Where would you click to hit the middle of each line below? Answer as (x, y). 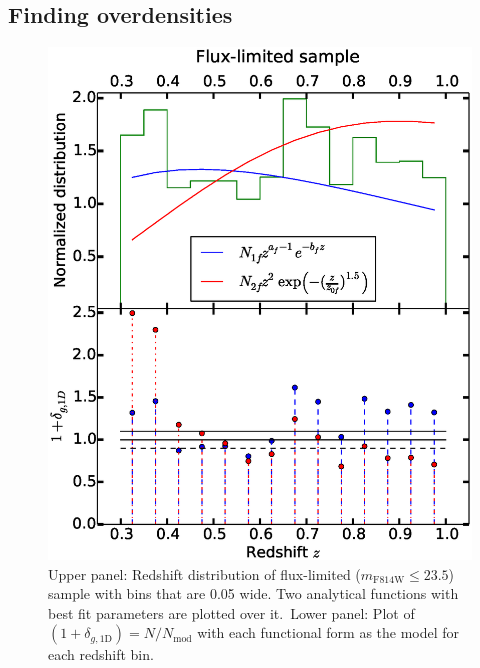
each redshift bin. (101, 654)
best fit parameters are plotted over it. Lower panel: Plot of (231, 612)
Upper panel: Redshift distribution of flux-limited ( (204, 573)
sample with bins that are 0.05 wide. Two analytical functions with (253, 593)
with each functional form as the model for (328, 632)
